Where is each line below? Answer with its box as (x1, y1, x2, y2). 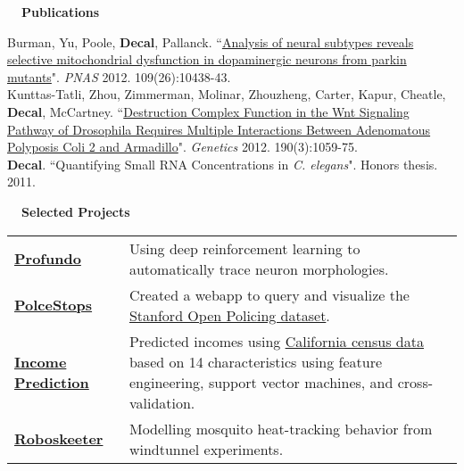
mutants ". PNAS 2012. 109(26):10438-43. (7, 67, 231, 86)
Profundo (14, 248, 81, 269)
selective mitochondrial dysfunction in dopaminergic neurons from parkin (7, 50, 407, 69)
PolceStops (14, 294, 93, 316)
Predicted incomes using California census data (128, 330, 424, 351)
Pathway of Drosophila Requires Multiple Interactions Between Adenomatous (7, 120, 431, 138)
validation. (128, 392, 195, 413)
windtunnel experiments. (128, 438, 284, 459)
